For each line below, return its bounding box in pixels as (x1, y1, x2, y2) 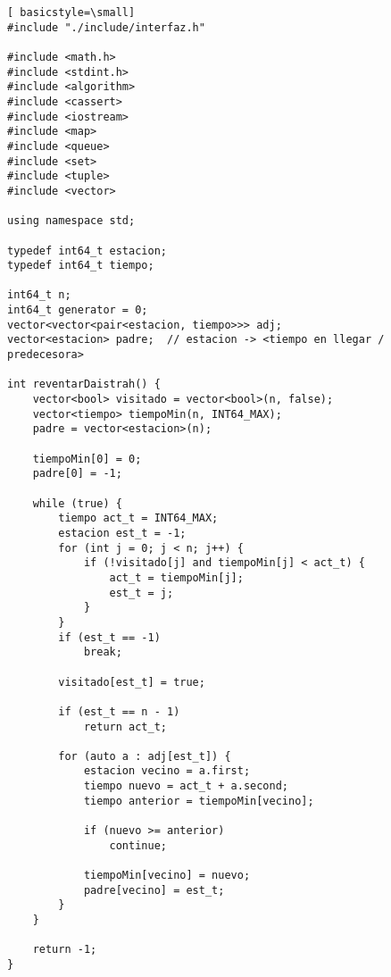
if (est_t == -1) (58, 630, 161, 644)
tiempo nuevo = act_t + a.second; (83, 780, 288, 793)
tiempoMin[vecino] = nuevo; (83, 869, 251, 882)
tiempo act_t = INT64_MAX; (58, 512, 219, 525)
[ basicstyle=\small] (7, 6, 136, 19)
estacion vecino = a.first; (83, 764, 251, 778)
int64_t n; (7, 288, 71, 302)
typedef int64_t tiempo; (7, 259, 154, 272)
